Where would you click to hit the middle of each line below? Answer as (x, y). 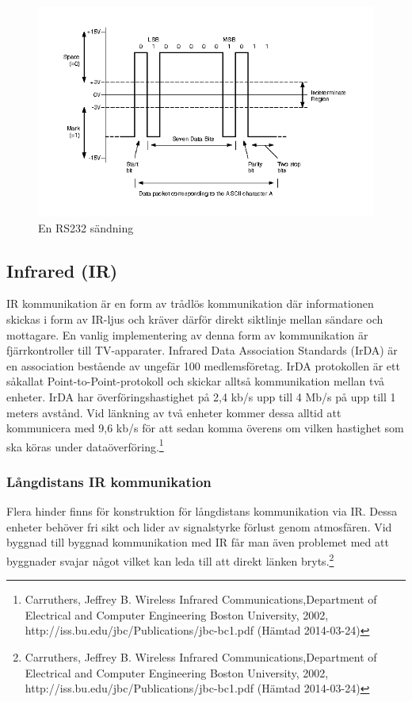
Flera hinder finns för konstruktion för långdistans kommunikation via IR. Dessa (202, 511)
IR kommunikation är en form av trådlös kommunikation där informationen (190, 303)
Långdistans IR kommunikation (109, 481)
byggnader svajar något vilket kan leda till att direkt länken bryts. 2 (170, 559)
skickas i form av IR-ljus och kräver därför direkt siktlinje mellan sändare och (195, 318)
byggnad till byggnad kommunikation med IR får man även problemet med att (198, 542)
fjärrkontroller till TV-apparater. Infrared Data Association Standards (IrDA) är (202, 350)
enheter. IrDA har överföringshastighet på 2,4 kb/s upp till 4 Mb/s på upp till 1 (201, 396)
